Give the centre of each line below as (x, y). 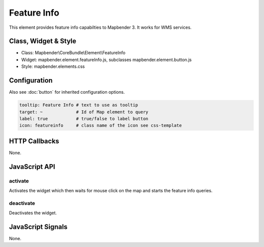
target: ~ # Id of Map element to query (84, 112)
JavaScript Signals (38, 227)
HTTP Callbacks (34, 141)
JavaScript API (32, 167)
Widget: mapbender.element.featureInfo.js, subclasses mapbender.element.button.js (106, 60)
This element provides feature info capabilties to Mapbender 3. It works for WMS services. (100, 27)
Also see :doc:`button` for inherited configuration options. (67, 92)
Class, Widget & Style (43, 41)
